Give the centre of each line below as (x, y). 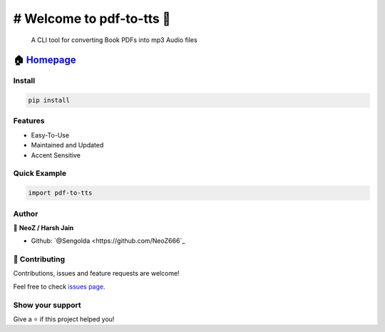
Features (29, 121)
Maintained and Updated (67, 145)
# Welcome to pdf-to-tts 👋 (92, 19)
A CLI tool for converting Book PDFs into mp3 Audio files (114, 40)
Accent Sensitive (56, 155)
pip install (49, 100)
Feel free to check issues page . (59, 286)
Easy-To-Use (50, 135)
